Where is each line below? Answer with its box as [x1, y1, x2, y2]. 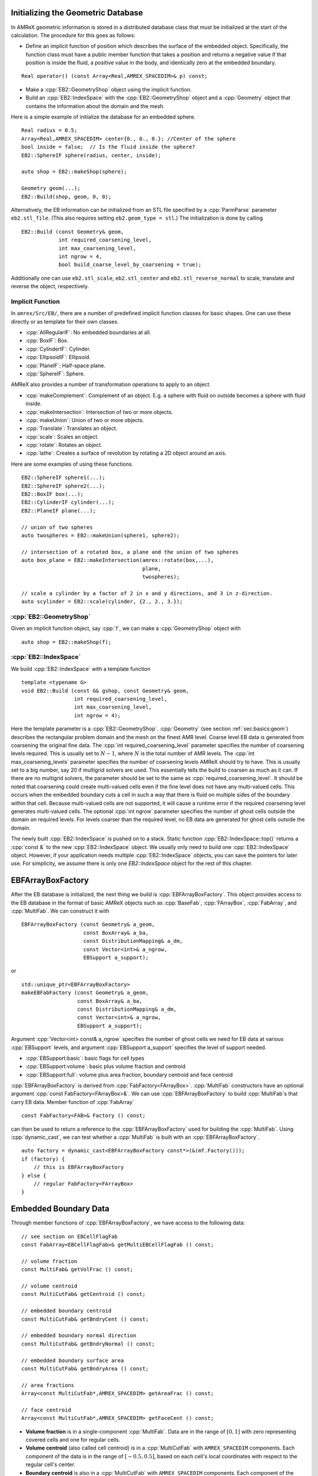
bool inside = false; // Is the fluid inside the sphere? [21, 143, 196, 151]
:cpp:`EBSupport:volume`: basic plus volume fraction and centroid [25, 1063, 185, 1070]
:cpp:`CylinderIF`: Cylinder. [25, 345, 91, 352]
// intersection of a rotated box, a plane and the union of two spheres [21, 548, 239, 555]
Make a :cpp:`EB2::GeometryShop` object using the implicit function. [25, 86, 192, 93]
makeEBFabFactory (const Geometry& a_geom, [21, 990, 149, 996]
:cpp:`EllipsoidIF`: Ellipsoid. [25, 354, 91, 361]
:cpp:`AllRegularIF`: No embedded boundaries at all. [25, 328, 151, 336]
